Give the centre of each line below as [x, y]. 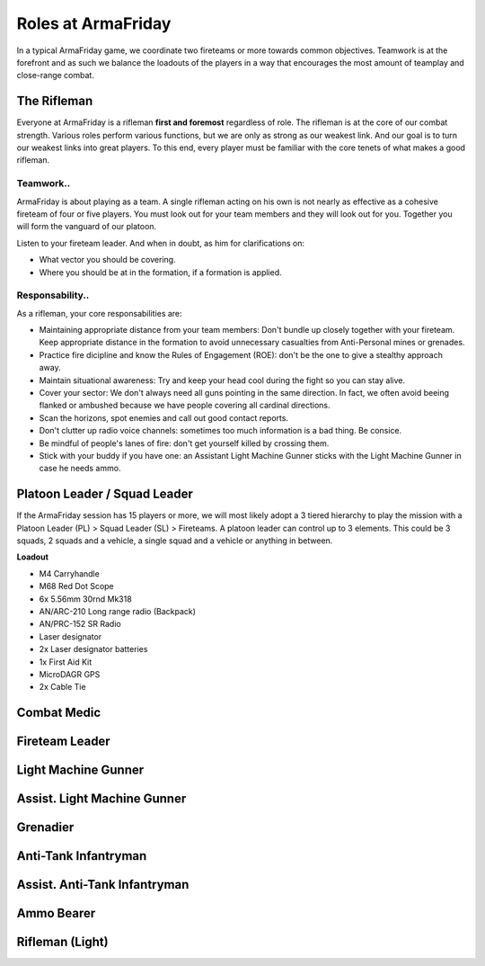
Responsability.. [53, 295]
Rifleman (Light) [62, 942]
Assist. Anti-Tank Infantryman [103, 885]
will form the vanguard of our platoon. [87, 227]
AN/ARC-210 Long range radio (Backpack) [118, 611]
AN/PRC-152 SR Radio [80, 624]
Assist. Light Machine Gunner [101, 799]
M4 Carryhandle [70, 573]
